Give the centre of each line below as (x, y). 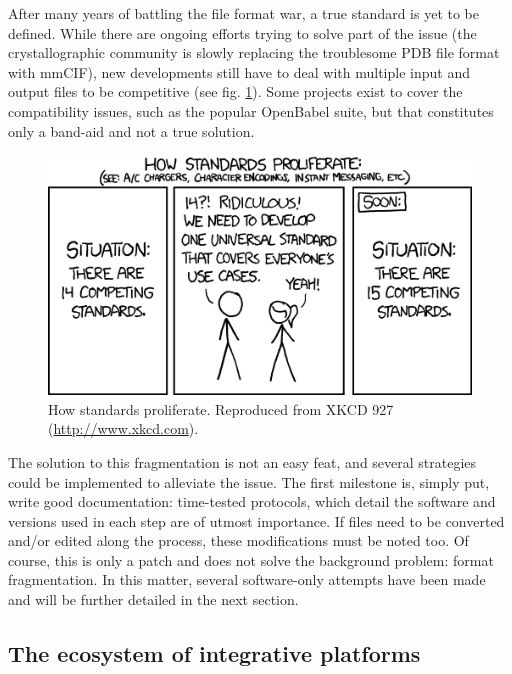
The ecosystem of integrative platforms (214, 653)
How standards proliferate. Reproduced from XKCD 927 (221, 408)
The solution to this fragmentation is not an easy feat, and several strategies (242, 461)
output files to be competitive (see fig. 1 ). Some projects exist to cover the (235, 91)
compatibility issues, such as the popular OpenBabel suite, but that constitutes (251, 110)
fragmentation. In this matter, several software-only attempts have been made (247, 579)
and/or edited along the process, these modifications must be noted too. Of (238, 540)
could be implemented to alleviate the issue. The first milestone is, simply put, (249, 481)
